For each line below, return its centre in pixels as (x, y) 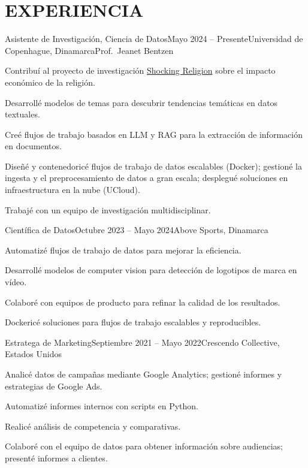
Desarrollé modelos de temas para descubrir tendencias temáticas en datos (141, 102)
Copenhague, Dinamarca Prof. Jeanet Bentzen (89, 50)
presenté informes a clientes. (56, 458)
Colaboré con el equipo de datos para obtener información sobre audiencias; (144, 446)
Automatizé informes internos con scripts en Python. (102, 406)
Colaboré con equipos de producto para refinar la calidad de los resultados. (143, 302)
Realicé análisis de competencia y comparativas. (93, 426)
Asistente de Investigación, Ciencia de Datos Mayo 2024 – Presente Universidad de (154, 39)
